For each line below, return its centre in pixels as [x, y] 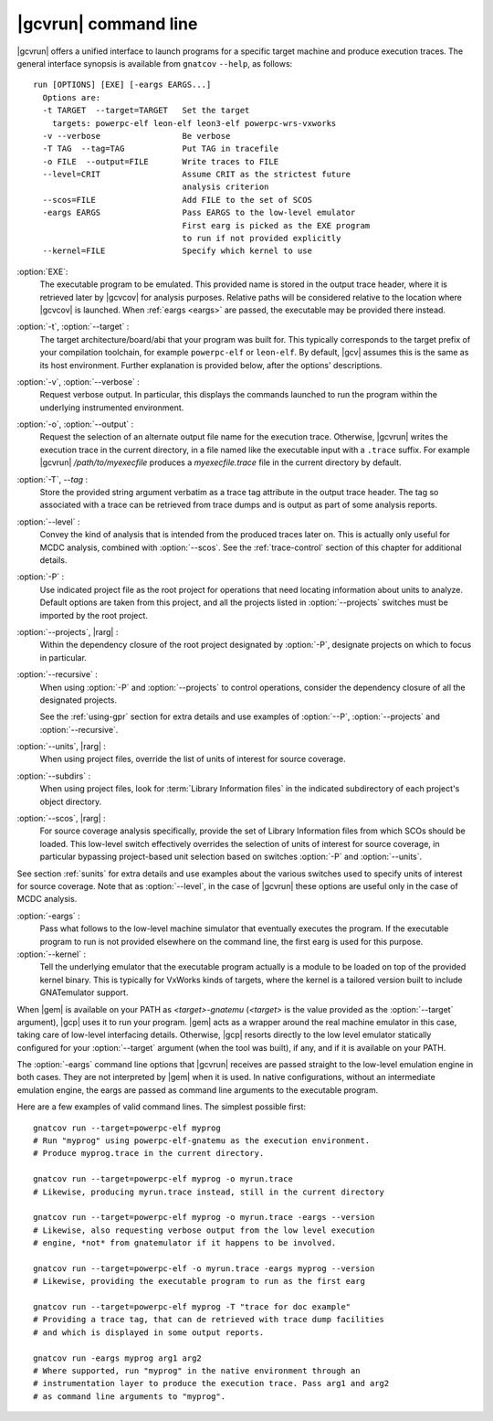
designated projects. [79, 700]
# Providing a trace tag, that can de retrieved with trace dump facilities [209, 1320]
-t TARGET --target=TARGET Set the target [146, 111]
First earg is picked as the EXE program [276, 225]
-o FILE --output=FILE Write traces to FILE [160, 161]
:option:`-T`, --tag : [52, 479]
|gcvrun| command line [107, 24]
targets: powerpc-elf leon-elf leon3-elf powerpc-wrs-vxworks [194, 123]
